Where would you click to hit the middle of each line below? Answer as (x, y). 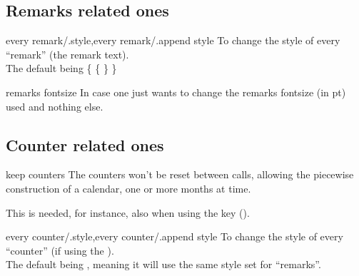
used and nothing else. (55, 106)
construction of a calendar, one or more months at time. (128, 188)
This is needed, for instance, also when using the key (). (128, 212)
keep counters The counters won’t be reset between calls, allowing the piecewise (180, 174)
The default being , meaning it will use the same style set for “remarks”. (163, 264)
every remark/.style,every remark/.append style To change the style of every (173, 40)
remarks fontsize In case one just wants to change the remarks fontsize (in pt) (176, 92)
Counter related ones (85, 144)
